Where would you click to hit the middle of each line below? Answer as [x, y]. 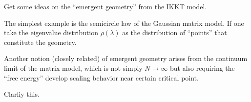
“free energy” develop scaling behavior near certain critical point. [101, 77]
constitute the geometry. [40, 42]
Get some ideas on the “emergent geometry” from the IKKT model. [105, 6]
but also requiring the [202, 68]
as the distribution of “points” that [175, 32]
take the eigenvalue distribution [51, 32]
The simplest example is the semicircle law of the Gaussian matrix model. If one [124, 23]
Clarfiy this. [22, 94]
